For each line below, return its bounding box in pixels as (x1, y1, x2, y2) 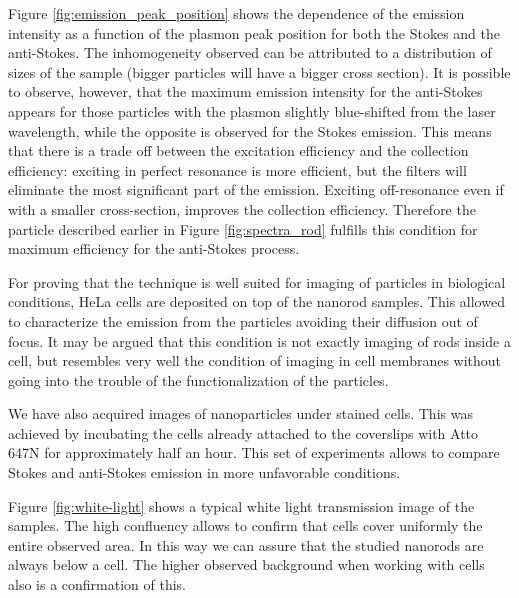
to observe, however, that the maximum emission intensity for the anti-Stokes (8, 81, 483, 102)
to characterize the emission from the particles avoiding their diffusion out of (8, 310, 478, 331)
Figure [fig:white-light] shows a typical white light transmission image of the (8, 495, 475, 516)
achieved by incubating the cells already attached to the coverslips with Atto (8, 422, 479, 443)
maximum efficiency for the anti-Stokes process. (8, 238, 300, 259)
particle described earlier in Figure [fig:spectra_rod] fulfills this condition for (8, 218, 478, 239)
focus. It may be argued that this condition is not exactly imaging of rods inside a (8, 330, 511, 351)
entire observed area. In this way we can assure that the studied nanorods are (8, 534, 484, 555)
